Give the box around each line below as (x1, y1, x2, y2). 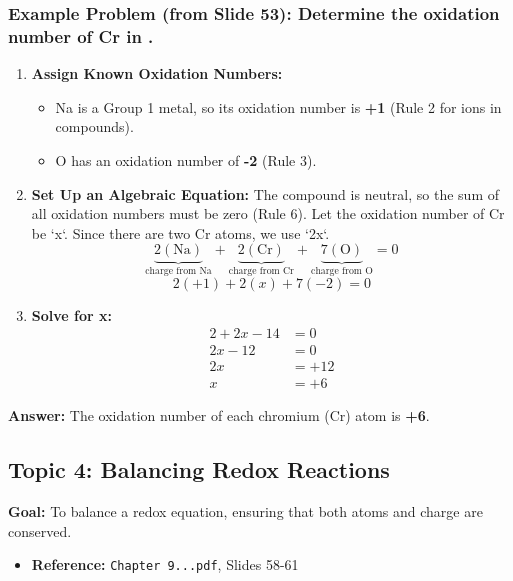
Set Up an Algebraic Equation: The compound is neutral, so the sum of (31, 183, 499, 204)
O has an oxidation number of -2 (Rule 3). (55, 149, 317, 170)
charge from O (311, 266, 373, 277)
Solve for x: (31, 304, 112, 325)
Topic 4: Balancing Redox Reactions (8, 454, 390, 485)
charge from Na (145, 266, 212, 277)
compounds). (55, 116, 134, 137)
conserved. (8, 520, 72, 541)
